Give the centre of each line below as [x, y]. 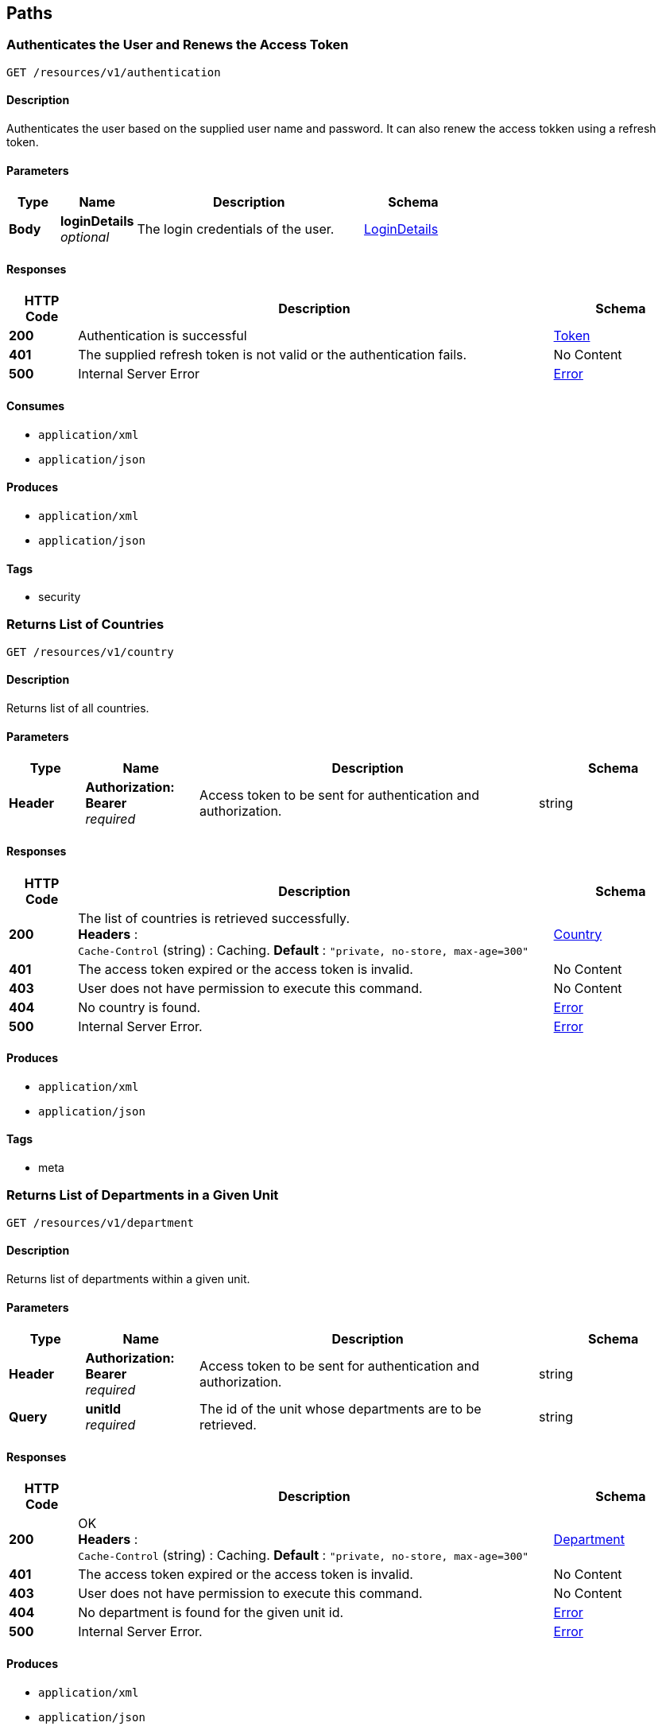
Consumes [36, 406]
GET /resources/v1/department [101, 1222]
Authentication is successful [163, 336]
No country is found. [139, 1007]
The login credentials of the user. [236, 229]
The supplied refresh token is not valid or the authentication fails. [273, 355]
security [60, 597]
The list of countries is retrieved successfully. [214, 918]
